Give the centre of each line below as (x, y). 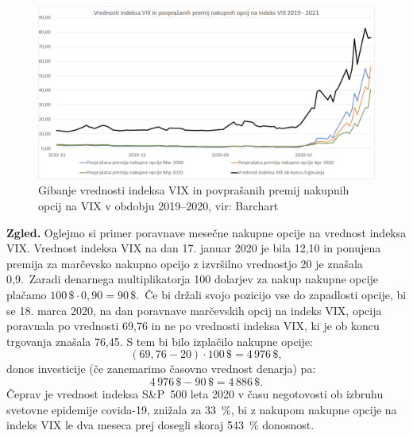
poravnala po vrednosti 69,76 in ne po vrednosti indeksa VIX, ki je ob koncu (193, 326)
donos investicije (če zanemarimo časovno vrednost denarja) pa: (161, 369)
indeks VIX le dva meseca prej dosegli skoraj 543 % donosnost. (160, 425)
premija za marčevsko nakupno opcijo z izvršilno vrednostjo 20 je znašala (185, 263)
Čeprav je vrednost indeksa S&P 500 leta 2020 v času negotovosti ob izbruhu (195, 393)
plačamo (27, 294)
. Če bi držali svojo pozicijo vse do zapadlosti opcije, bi (271, 294)
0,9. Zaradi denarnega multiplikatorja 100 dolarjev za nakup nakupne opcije (193, 279)
